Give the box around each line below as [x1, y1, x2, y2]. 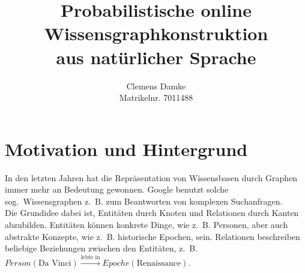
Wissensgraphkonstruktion [44, 21, 268, 46]
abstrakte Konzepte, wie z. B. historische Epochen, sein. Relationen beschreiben [5, 230, 300, 242]
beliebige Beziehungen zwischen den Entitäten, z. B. [5, 242, 198, 254]
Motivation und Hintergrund [5, 136, 248, 161]
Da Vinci [38, 259, 71, 268]
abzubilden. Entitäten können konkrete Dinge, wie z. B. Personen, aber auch [5, 218, 288, 230]
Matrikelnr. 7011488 [119, 91, 193, 104]
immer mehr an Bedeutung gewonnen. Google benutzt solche [5, 183, 229, 196]
